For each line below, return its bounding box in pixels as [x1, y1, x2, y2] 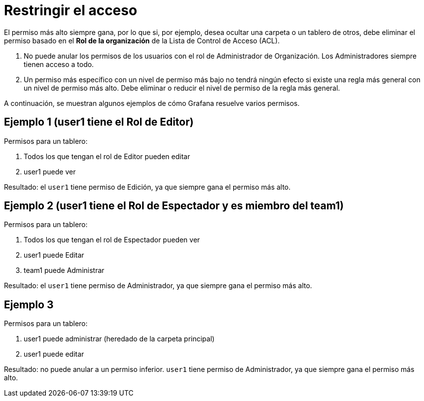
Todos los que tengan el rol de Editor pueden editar [24, 152, 190, 161]
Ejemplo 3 [4, 298, 54, 311]
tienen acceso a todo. [24, 60, 94, 68]
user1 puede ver [24, 167, 76, 176]
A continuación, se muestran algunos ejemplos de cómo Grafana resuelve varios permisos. [4, 99, 300, 107]
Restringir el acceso [4, 2, 138, 19]
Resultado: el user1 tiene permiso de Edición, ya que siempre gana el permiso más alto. [4, 182, 291, 191]
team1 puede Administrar [24, 266, 105, 275]
